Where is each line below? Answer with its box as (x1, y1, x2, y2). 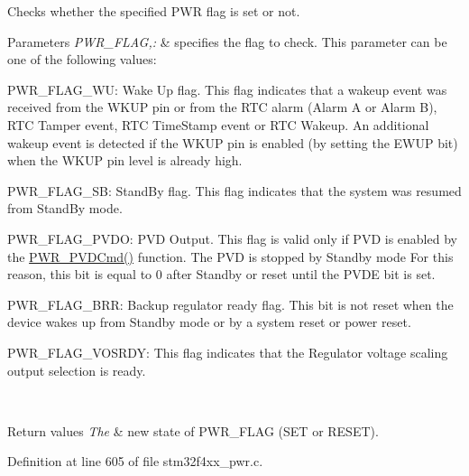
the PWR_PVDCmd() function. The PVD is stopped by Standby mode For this (7, 247, 454, 266)
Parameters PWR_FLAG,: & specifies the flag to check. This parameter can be (7, 32, 447, 51)
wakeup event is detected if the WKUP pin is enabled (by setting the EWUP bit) (7, 133, 458, 152)
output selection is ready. (7, 360, 146, 379)
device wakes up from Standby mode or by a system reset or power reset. (7, 313, 411, 331)
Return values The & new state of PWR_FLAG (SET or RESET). (7, 421, 379, 440)
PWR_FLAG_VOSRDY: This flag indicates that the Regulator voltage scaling (7, 342, 448, 361)
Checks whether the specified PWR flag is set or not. (7, 2, 300, 20)
